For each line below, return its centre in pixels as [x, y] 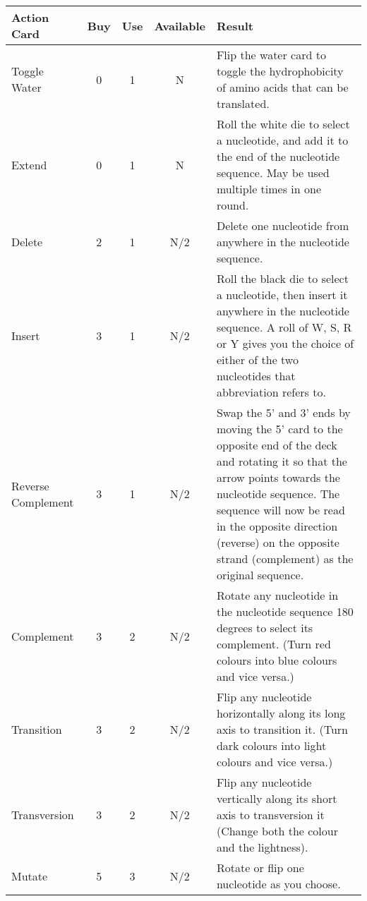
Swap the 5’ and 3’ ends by [283, 412]
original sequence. [260, 575]
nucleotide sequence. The [278, 494]
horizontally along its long [281, 713]
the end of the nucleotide [278, 156]
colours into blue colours [277, 660]
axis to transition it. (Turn [282, 729]
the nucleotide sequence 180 [285, 611]
